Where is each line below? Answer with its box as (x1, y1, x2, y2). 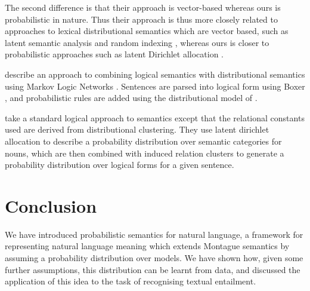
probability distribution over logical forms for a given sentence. (5, 158, 234, 171)
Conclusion (5, 193, 97, 218)
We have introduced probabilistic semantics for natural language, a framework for (5, 228, 303, 240)
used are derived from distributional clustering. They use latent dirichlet (5, 123, 269, 136)
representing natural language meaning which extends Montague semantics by (5, 240, 290, 252)
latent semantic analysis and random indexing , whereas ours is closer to (5, 36, 269, 48)
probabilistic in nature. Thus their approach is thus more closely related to (5, 13, 278, 25)
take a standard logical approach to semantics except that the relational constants (5, 111, 305, 124)
